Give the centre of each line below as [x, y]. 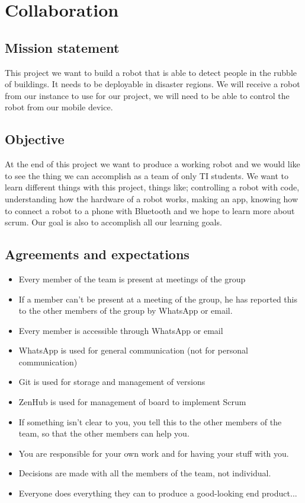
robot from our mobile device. [59, 107]
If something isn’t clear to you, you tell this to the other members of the [150, 421]
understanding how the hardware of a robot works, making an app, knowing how [152, 198]
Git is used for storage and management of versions [112, 382]
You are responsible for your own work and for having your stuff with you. [154, 453]
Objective [35, 139]
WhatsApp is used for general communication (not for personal [133, 350]
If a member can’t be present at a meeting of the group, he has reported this [158, 299]
